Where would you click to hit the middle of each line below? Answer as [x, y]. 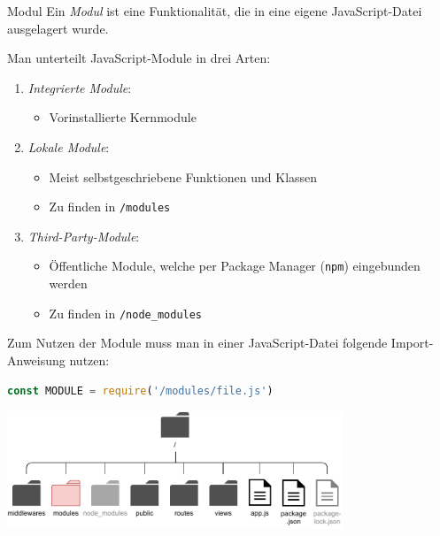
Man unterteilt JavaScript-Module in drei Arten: [139, 58]
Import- [412, 343]
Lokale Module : [69, 146]
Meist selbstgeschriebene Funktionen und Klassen [183, 176]
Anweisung [36, 360]
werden [68, 283]
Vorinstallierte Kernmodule [123, 117]
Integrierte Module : [80, 87]
